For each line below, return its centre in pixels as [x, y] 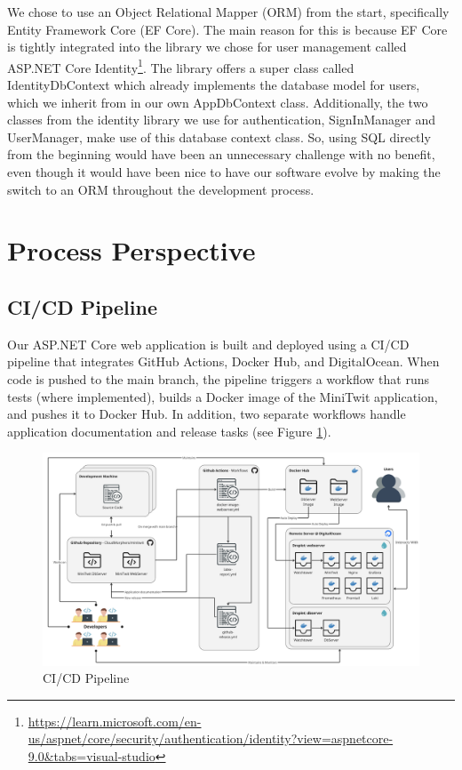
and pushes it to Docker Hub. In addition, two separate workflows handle [207, 414]
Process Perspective [131, 250]
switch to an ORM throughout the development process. [161, 189]
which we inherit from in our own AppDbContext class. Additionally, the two [218, 102]
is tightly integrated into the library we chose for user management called [207, 47]
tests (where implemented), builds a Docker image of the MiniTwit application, [223, 396]
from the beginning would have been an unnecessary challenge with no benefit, [221, 154]
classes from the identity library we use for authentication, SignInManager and [221, 120]
